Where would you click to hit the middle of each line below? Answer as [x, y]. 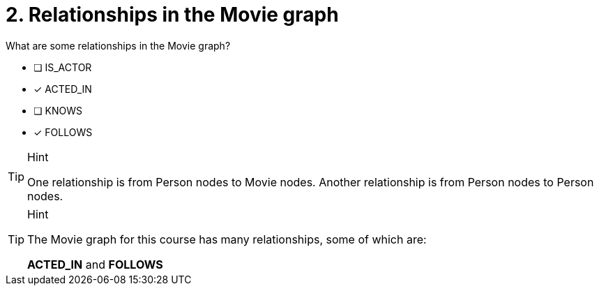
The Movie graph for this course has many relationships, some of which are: [227, 239]
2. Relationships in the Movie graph [172, 15]
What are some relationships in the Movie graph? [118, 45]
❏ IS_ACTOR [63, 67]
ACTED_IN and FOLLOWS [95, 264]
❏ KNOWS [58, 110]
